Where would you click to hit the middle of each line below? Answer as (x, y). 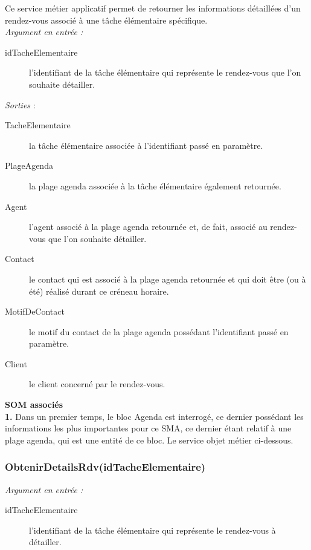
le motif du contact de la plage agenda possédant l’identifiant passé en (159, 331)
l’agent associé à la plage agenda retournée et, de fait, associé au (148, 227)
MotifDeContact (35, 311)
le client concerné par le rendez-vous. (97, 384)
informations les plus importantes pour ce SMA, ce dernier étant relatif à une (148, 428)
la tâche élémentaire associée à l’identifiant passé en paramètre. (146, 145)
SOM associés (34, 404)
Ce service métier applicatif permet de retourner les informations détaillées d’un (153, 8)
